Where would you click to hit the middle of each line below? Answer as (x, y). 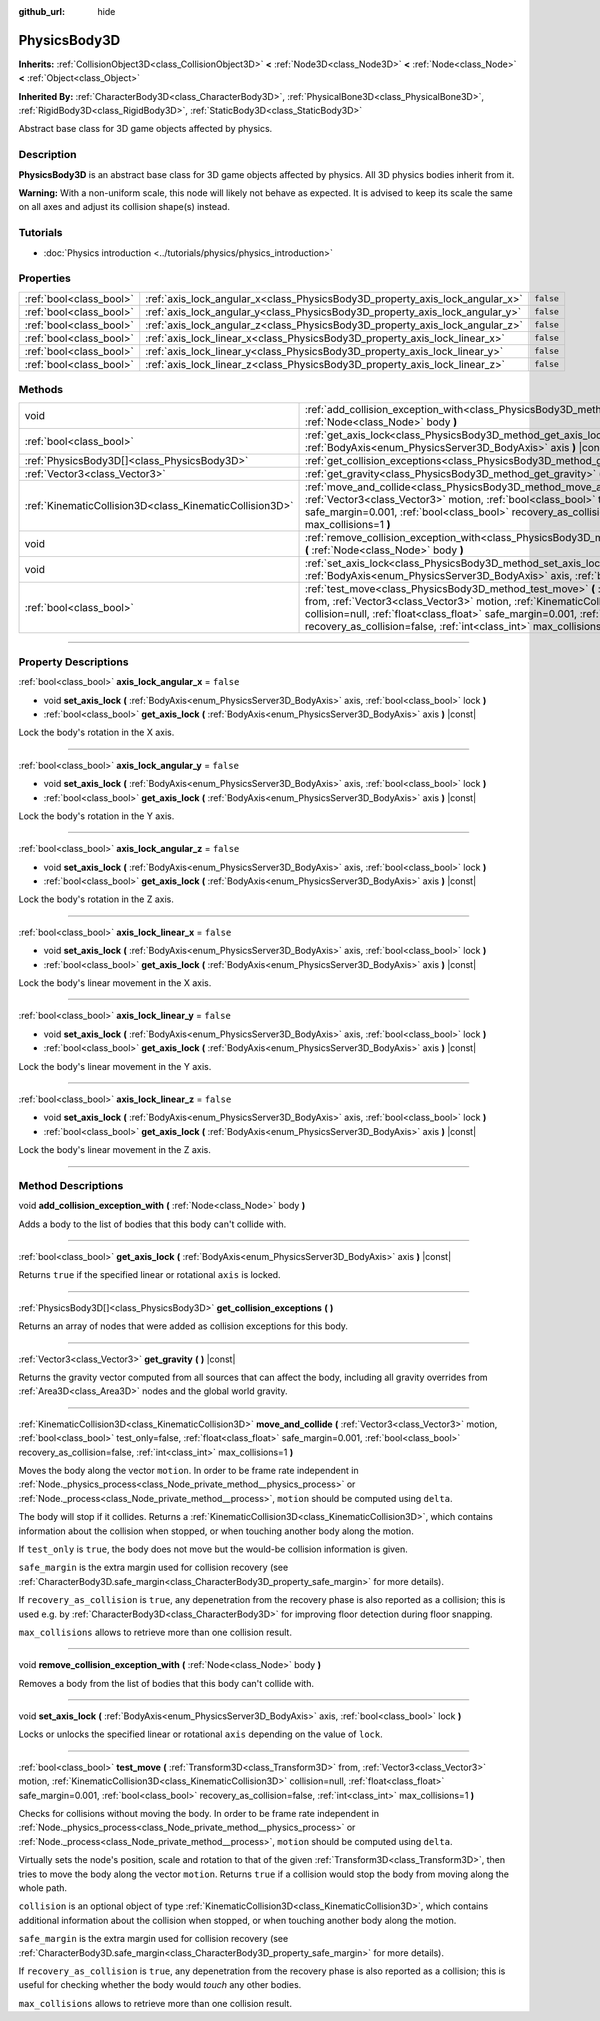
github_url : (41, 11)
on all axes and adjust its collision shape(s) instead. (124, 207)
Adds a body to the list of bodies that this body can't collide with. (152, 1224)
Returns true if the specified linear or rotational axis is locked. (149, 1275)
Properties (45, 278)
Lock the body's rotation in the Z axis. (96, 899)
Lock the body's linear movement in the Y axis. (115, 1066)
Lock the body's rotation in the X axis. (96, 732)
